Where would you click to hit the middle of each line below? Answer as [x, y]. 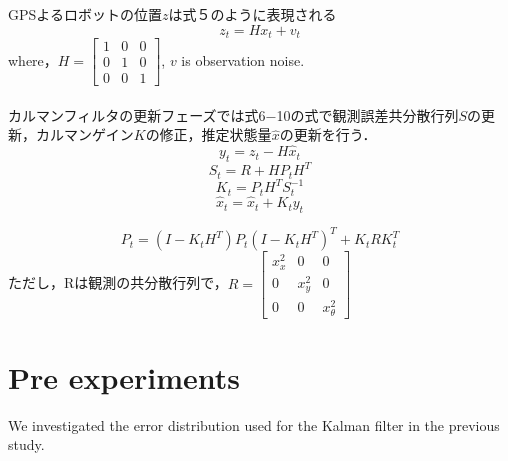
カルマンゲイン [84, 134]
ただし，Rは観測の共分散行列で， [118, 282]
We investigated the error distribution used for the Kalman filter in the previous [254, 424]
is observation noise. [243, 59]
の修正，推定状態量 [208, 134]
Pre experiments [124, 376]
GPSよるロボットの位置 [85, 14]
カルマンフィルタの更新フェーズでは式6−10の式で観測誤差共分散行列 [233, 114]
